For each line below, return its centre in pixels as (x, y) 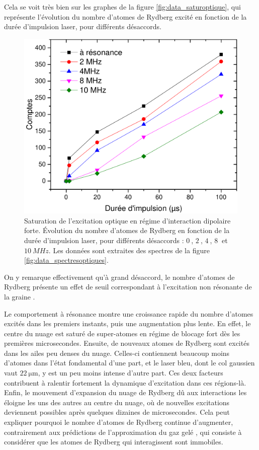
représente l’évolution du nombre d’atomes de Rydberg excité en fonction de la (125, 16)
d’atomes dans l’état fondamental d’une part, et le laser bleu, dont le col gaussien (129, 363)
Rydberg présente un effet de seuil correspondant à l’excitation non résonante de (128, 287)
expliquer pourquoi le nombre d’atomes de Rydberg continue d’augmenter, (119, 422)
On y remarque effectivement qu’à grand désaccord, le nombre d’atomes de (119, 277)
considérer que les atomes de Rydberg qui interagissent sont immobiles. (114, 442)
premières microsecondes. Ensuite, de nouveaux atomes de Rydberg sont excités (127, 343)
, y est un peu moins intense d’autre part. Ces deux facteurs (131, 373)
